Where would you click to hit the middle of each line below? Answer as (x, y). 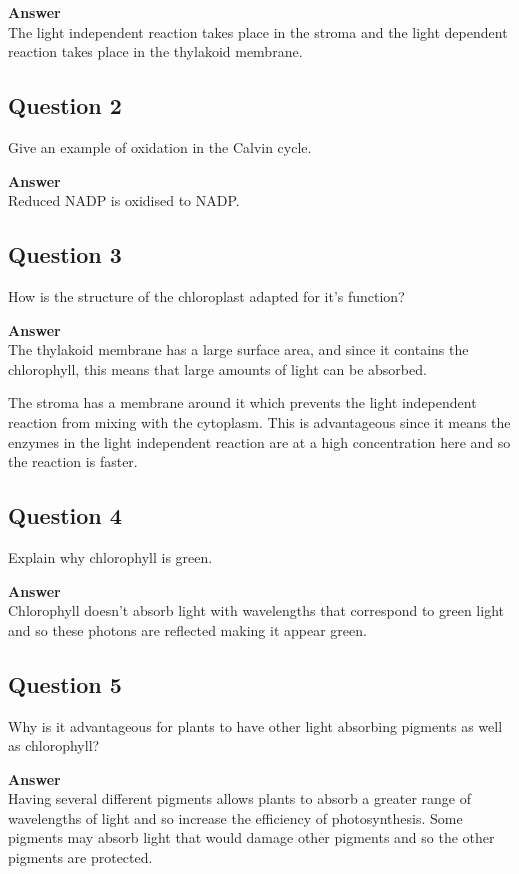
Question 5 (65, 683)
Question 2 (65, 105)
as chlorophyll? (54, 745)
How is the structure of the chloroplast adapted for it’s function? (206, 295)
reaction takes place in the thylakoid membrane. (155, 51)
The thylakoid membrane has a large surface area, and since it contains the (238, 349)
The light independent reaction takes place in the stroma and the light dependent (258, 31)
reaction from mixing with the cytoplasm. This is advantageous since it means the (259, 421)
